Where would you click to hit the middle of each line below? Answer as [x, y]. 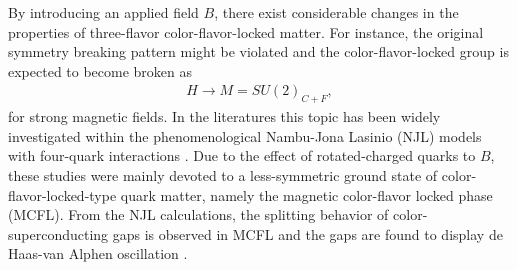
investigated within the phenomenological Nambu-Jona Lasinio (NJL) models [245, 135]
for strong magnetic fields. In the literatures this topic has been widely [224, 116]
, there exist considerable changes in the [336, 12]
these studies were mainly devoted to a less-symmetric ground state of [223, 174]
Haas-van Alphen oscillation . [98, 253]
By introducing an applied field [103, 12]
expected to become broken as [100, 70]
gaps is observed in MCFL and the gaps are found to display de [307, 233]
